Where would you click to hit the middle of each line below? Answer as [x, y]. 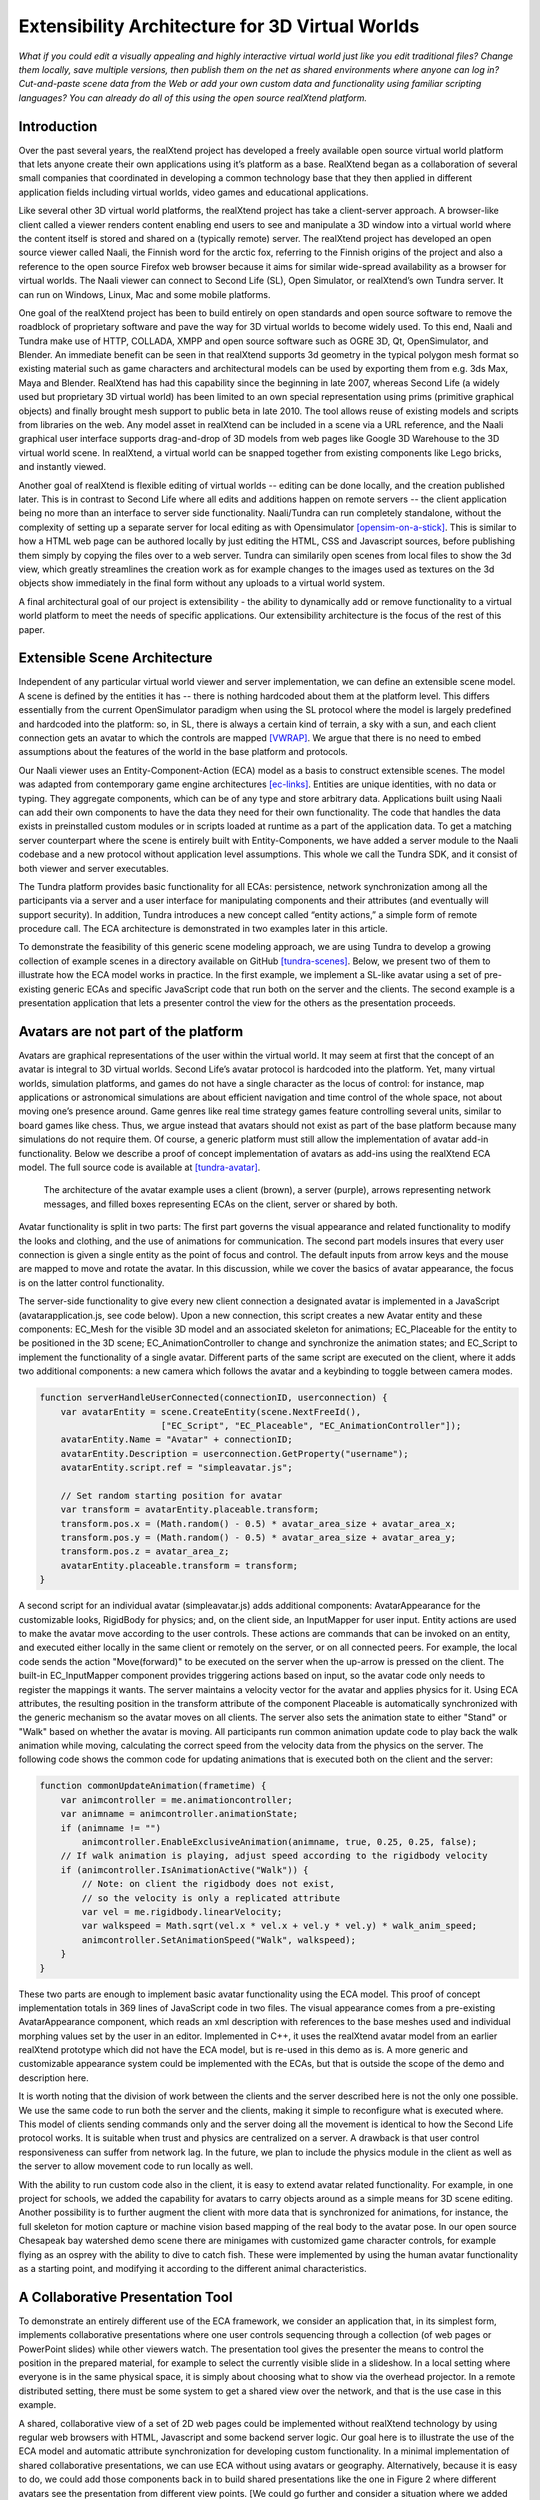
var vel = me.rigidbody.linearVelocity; [182, 1911]
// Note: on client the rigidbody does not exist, [208, 1884]
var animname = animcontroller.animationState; [179, 1814]
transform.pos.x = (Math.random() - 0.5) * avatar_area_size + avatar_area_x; [258, 1523]
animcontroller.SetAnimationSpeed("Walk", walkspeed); [219, 1939]
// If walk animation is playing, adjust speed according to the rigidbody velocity [274, 1856]
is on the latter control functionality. [91, 1282]
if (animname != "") [111, 1828]
